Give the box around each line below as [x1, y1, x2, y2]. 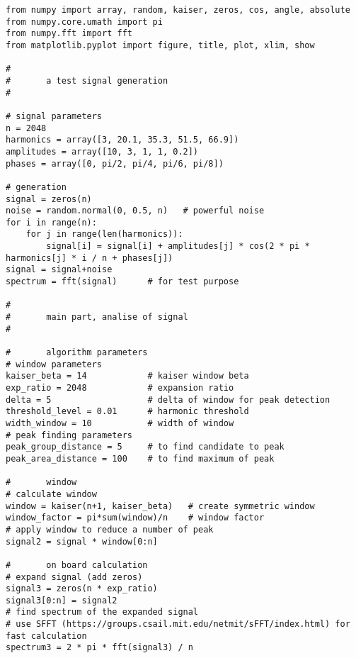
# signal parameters [6, 111, 103, 121]
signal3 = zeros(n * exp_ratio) [6, 584, 158, 594]
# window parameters [6, 359, 103, 369]
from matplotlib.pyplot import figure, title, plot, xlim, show [6, 40, 315, 50]
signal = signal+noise [6, 264, 113, 275]
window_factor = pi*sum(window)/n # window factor [6, 513, 265, 523]
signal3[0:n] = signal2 [6, 595, 117, 606]
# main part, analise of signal [6, 312, 188, 323]
